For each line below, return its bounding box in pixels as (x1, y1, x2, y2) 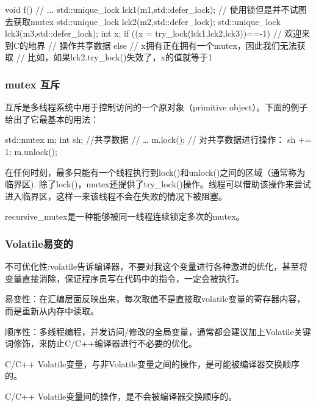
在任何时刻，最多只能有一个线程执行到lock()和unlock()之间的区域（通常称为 (5, 165, 306, 178)
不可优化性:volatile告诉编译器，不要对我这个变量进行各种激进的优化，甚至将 (5, 260, 308, 273)
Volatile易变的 (5, 236, 73, 251)
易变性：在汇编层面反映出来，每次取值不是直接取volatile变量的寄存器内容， (5, 292, 306, 305)
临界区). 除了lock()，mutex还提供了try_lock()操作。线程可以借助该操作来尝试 (5, 178, 311, 190)
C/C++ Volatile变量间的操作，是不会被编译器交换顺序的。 (5, 389, 237, 402)
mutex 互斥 (5, 76, 60, 92)
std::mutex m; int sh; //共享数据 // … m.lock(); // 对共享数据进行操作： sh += (5, 133, 312, 146)
